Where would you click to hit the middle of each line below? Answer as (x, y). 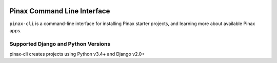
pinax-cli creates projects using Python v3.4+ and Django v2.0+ (77, 54)
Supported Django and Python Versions (60, 44)
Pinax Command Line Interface (60, 11)
